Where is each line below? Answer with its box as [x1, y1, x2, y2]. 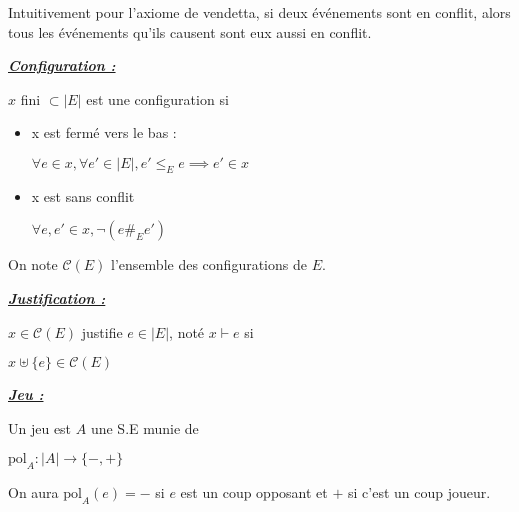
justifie [81, 321, 123, 342]
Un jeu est [8, 417, 72, 438]
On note [8, 254, 58, 275]
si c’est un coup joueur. [347, 482, 491, 503]
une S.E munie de [90, 417, 199, 438]
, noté [169, 321, 205, 342]
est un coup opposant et [180, 482, 328, 503]
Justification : [8, 287, 106, 308]
